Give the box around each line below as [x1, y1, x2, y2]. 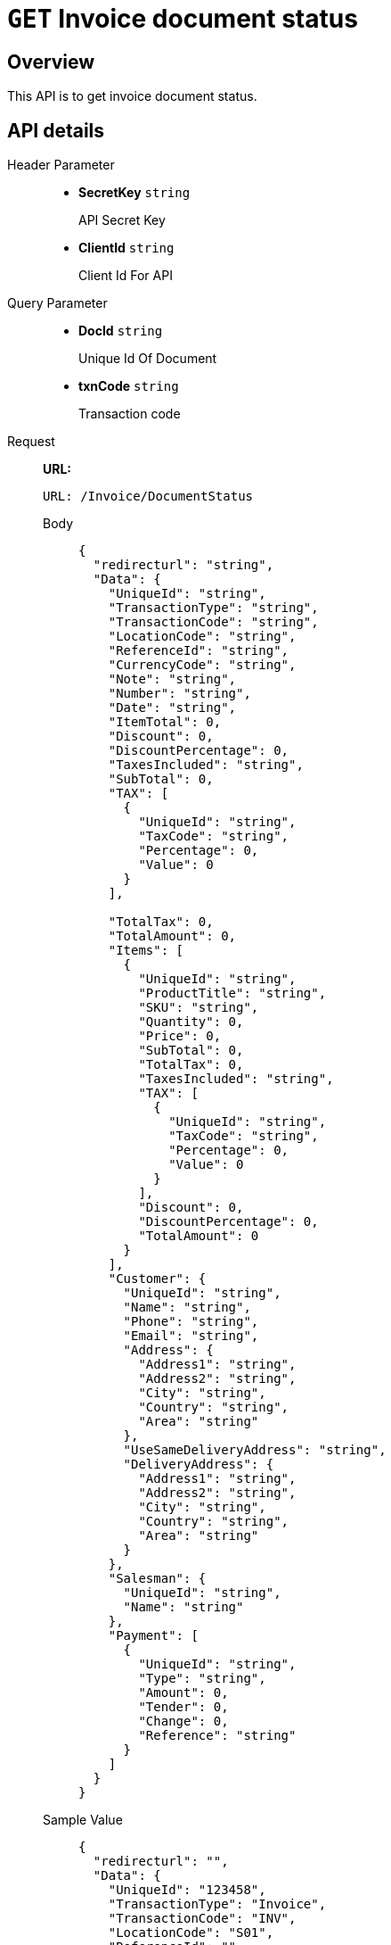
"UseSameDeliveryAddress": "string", [123, 1443, 387, 1458]
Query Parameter [7, 295, 108, 311]
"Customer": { [108, 1271, 207, 1287]
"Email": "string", [123, 1328, 259, 1344]
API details [7, 119, 105, 142]
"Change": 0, [138, 1714, 229, 1729]
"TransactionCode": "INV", [108, 1911, 297, 1926]
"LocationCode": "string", [108, 629, 297, 644]
